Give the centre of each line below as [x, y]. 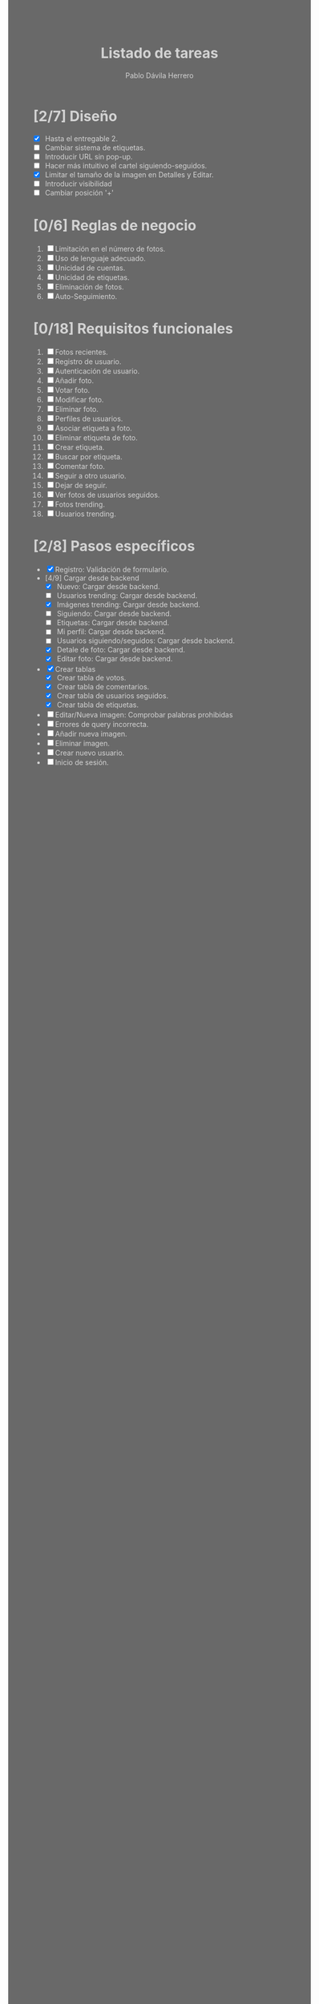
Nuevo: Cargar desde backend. [108, 586]
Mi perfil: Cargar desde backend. [111, 632]
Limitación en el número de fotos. [110, 249]
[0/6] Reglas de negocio [115, 226]
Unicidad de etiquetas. [92, 277]
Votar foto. [73, 390]
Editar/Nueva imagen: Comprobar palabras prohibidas [144, 714]
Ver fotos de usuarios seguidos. [107, 495]
